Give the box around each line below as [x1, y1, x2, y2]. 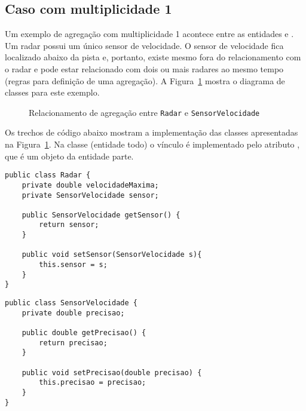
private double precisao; [22, 308, 125, 317]
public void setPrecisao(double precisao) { [22, 368, 202, 377]
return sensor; [39, 220, 99, 229]
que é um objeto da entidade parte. [5, 149, 134, 162]
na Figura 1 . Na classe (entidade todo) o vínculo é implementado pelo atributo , [5, 138, 300, 151]
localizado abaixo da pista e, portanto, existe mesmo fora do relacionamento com [5, 51, 301, 63]
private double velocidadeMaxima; [22, 180, 159, 189]
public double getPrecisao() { [22, 329, 146, 338]
